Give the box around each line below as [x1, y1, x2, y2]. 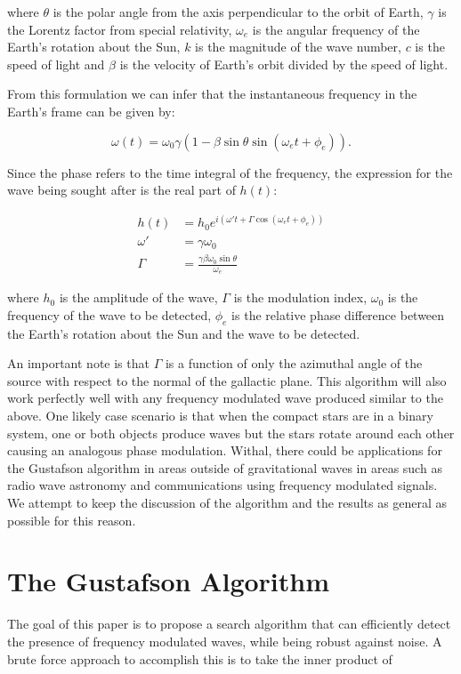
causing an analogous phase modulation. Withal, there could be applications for [7, 441, 442, 460]
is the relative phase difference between [231, 305, 445, 324]
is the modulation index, [233, 288, 368, 307]
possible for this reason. [7, 510, 136, 529]
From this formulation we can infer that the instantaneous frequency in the [7, 84, 417, 103]
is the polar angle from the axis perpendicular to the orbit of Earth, [53, 3, 424, 20]
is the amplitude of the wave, [59, 288, 218, 307]
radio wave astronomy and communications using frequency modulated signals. [7, 476, 438, 494]
